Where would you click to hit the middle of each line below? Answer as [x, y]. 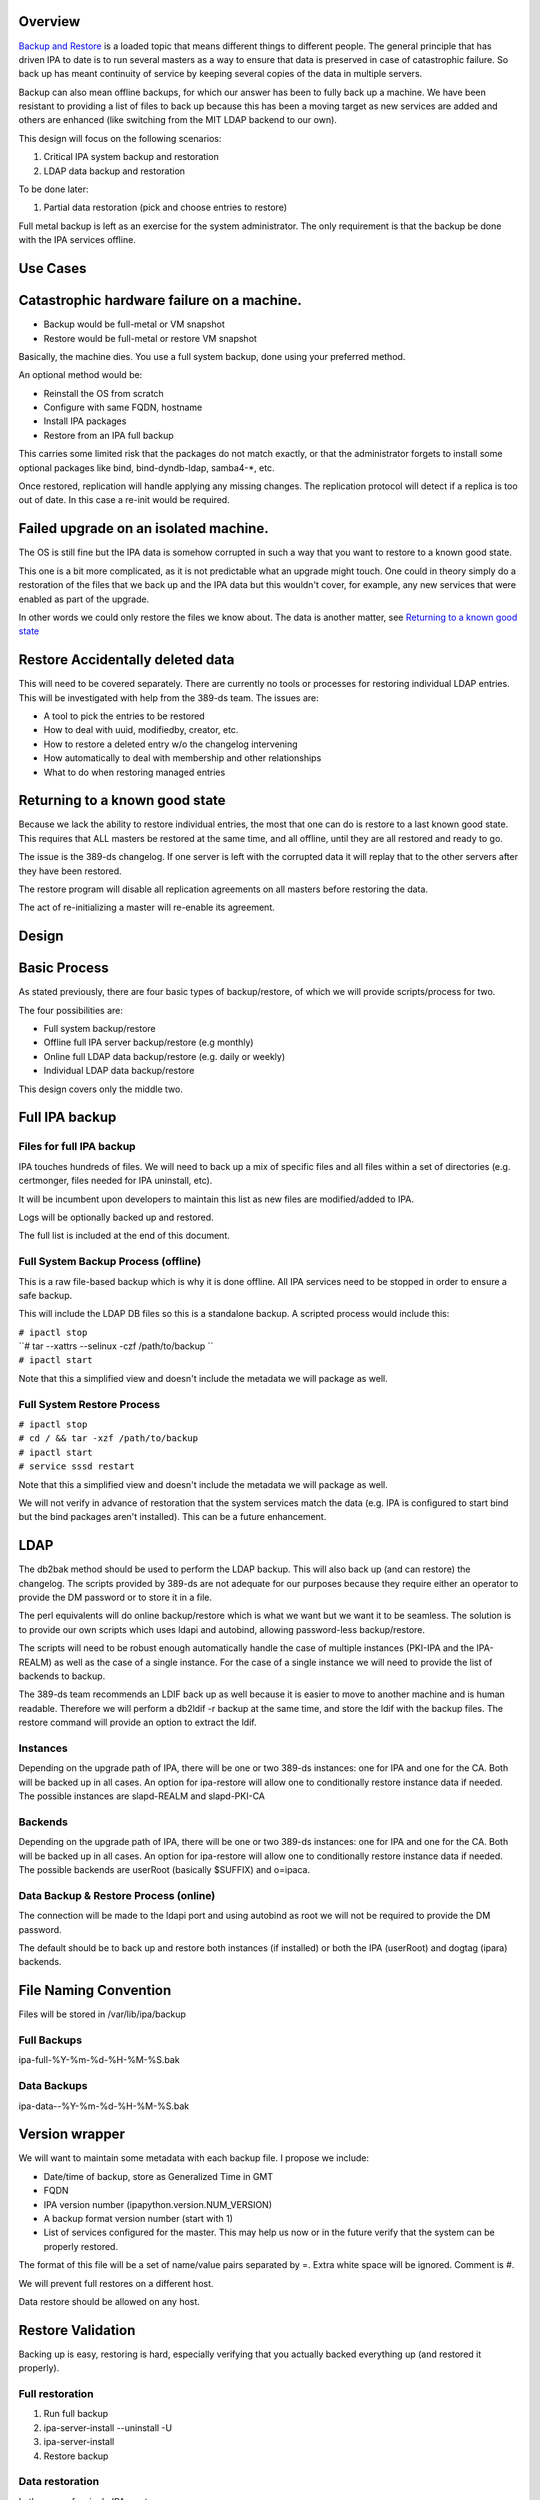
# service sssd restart [76, 1466]
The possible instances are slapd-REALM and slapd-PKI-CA [141, 1796]
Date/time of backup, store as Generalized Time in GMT [158, 2176]
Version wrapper [71, 2134]
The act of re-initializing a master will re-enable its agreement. [146, 907]
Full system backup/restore [100, 1029]
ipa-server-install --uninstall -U [108, 2427]
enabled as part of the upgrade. [84, 599]
